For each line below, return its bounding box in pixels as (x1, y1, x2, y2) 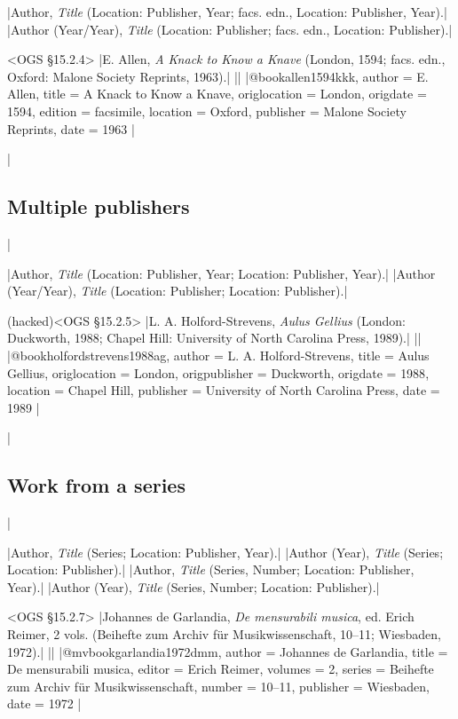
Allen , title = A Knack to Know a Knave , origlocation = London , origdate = (7, 84, 427, 103)
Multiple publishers (7, 193, 190, 220)
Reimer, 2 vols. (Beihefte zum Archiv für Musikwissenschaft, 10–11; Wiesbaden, (7, 625, 442, 644)
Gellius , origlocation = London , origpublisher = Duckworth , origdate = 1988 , (7, 363, 430, 382)
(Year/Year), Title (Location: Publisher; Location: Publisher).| (7, 281, 348, 300)
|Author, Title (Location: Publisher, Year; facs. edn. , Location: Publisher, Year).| (7, 3, 447, 20)
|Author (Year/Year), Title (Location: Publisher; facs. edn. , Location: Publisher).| (7, 20, 453, 38)
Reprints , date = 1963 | (7, 119, 135, 138)
